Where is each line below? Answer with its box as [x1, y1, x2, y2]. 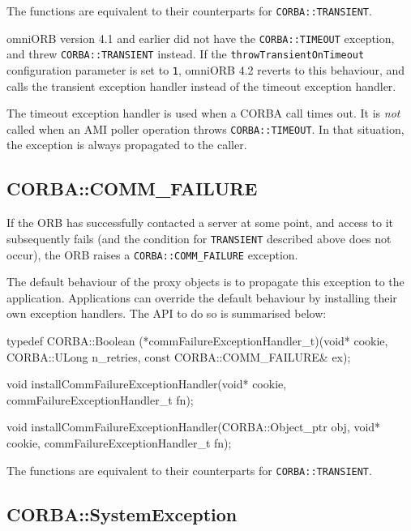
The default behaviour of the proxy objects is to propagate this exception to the [6, 273, 405, 290]
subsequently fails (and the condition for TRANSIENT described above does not [6, 229, 392, 246]
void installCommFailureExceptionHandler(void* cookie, [6, 375, 287, 392]
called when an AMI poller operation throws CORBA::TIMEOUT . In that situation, [6, 120, 405, 137]
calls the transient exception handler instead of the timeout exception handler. [6, 77, 396, 94]
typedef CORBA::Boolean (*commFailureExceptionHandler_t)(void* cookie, [6, 332, 388, 349]
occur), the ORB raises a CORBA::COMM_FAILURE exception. [6, 246, 298, 263]
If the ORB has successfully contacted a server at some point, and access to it [6, 214, 393, 231]
